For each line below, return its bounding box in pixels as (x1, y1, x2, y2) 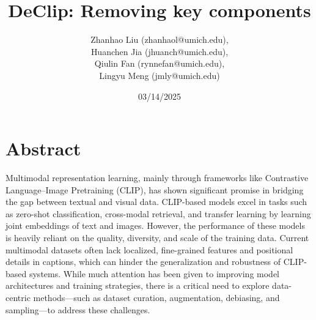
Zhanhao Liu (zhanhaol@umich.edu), (90, 33, 229, 46)
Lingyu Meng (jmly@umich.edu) (99, 69, 220, 81)
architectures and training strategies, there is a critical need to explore (6, 279, 270, 292)
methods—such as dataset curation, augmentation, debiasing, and (33, 291, 280, 303)
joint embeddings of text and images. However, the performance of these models (6, 219, 305, 232)
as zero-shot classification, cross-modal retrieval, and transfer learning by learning (6, 207, 311, 220)
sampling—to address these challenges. (6, 303, 150, 316)
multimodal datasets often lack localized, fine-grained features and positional (6, 243, 293, 256)
